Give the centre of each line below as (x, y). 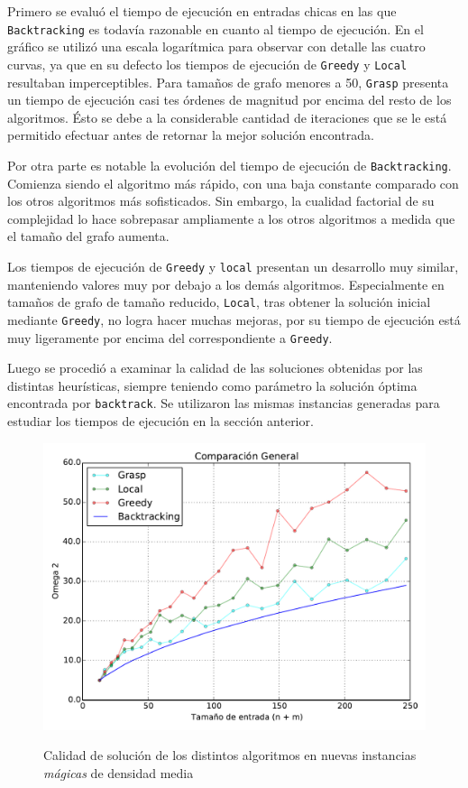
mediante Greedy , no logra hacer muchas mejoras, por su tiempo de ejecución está (234, 319)
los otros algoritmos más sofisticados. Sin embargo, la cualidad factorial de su (221, 201)
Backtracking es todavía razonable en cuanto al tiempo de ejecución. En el (216, 28)
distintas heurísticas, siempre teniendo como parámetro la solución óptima (212, 385)
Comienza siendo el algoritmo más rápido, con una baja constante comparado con (233, 183)
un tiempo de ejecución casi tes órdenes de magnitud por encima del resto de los (229, 100)
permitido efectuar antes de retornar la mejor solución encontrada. (191, 135)
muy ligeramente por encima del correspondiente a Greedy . (170, 337)
